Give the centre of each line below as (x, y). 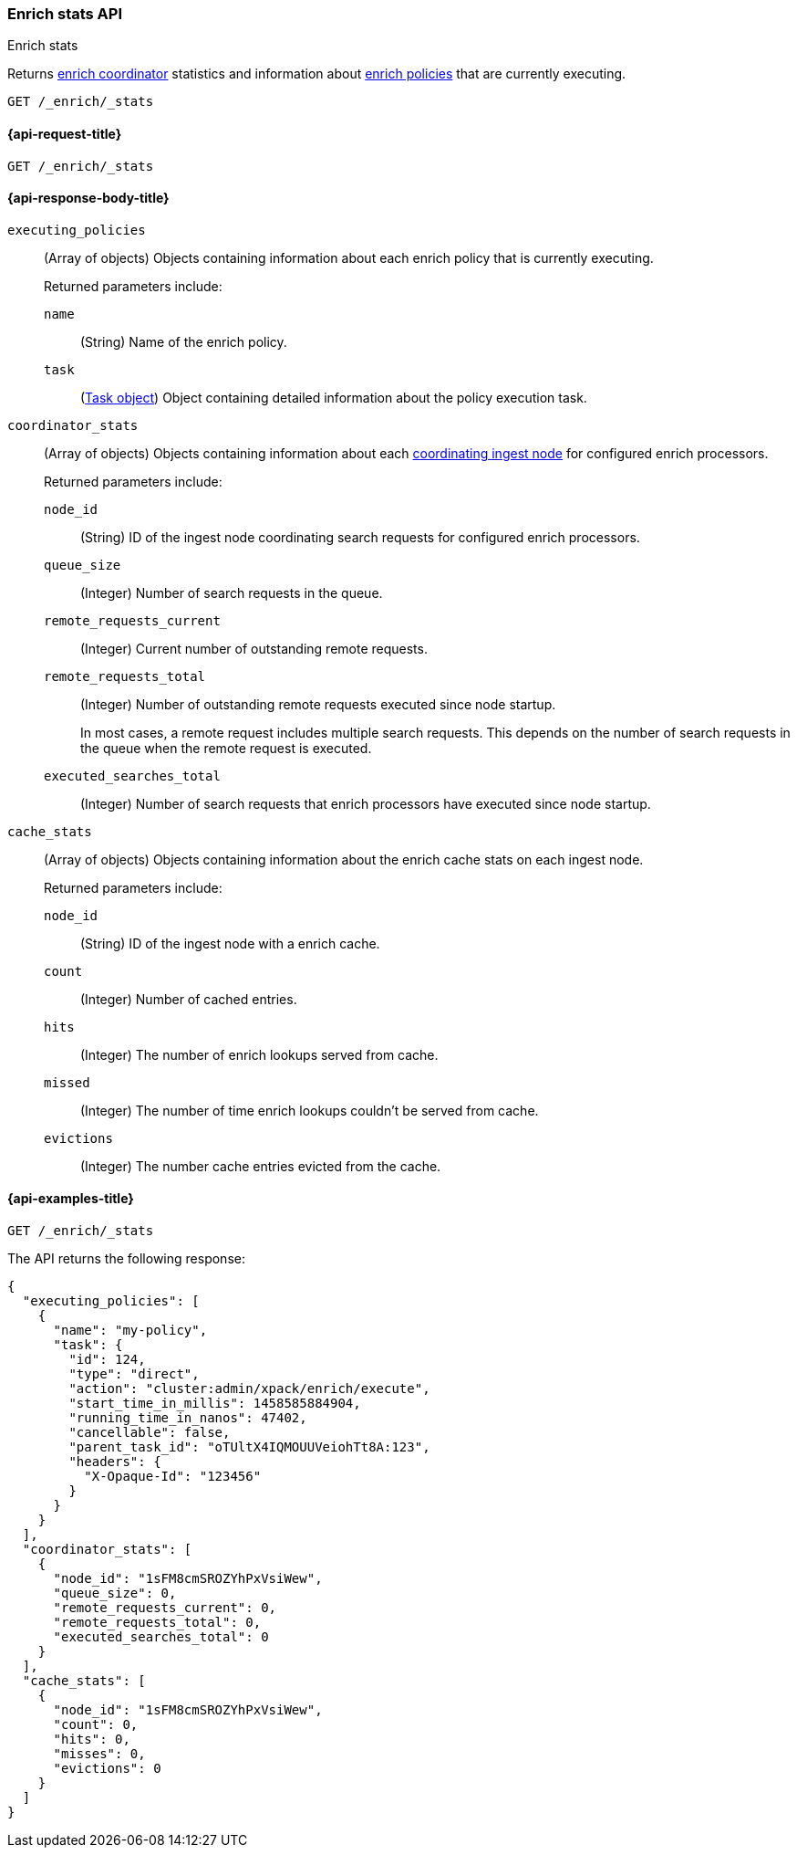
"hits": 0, (92, 1740)
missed (67, 1082)
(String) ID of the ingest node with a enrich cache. (230, 943)
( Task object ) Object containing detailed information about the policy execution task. (334, 397)
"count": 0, (96, 1725)
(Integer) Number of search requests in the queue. (232, 592)
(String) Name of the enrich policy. (184, 341)
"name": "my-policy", (130, 1331)
